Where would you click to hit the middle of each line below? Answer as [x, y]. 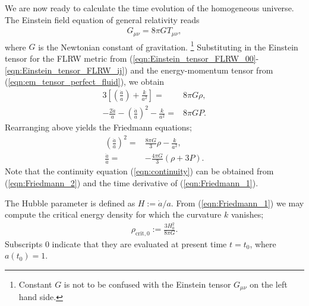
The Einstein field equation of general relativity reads [102, 19]
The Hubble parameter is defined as [70, 203]
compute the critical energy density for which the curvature [113, 214]
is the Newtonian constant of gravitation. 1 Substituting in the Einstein [168, 46]
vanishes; [247, 214]
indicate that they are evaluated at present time [139, 243]
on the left [269, 284]
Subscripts [24, 243]
